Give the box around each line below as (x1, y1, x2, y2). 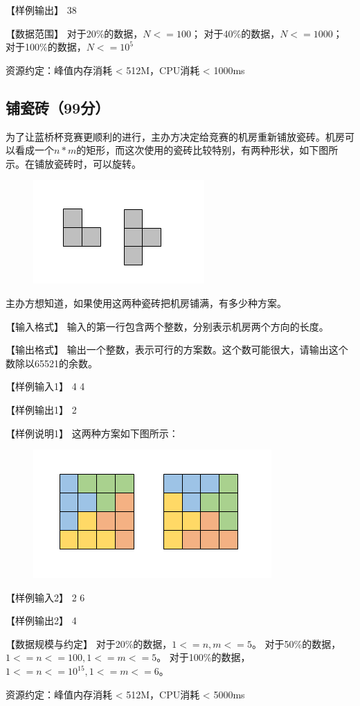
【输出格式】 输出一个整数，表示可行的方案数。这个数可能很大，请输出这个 (6, 342, 348, 357)
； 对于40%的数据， (190, 26, 280, 40)
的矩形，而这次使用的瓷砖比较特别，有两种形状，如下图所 (76, 143, 339, 157)
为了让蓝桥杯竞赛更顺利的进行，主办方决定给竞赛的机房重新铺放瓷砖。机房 (6, 129, 345, 143)
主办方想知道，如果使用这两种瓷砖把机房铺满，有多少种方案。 (6, 295, 287, 310)
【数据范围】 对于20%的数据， (6, 26, 143, 40)
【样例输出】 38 (6, 3, 77, 17)
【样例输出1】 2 (6, 402, 77, 416)
